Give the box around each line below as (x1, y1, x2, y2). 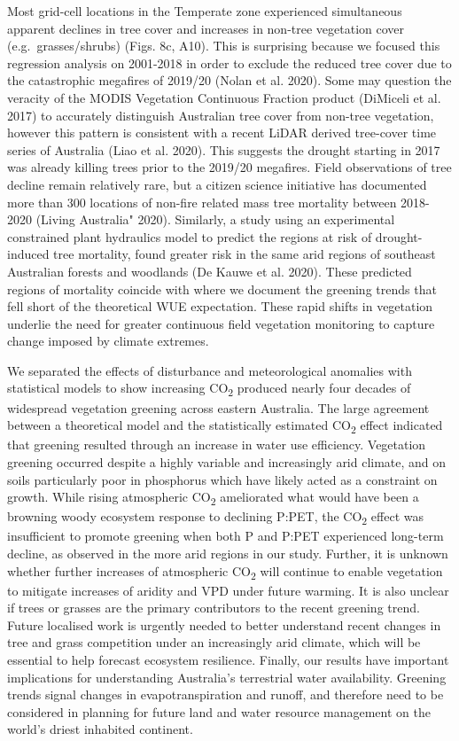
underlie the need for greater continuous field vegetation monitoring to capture (7, 314, 435, 332)
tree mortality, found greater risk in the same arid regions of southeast (53, 245, 436, 263)
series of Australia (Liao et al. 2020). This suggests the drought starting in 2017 (7, 140, 440, 159)
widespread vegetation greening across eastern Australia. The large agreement (7, 398, 430, 417)
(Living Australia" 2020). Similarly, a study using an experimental (35, 210, 395, 229)
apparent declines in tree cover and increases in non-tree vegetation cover (7, 19, 405, 37)
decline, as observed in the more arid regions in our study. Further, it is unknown (7, 543, 448, 562)
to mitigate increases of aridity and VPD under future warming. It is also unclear (7, 581, 449, 599)
